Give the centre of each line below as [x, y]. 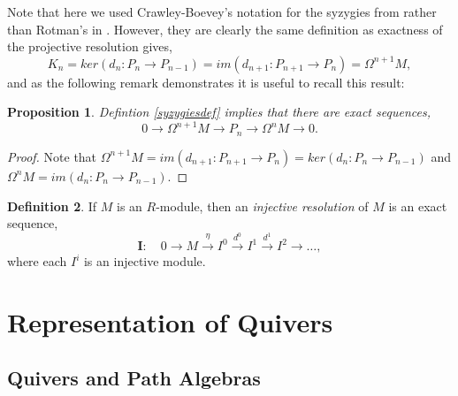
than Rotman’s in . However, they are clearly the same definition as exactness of [225, 29]
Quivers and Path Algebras [134, 378]
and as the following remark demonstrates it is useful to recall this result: [206, 82]
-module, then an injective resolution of [262, 206]
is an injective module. [145, 261]
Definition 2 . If [52, 206]
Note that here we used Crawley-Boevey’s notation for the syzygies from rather [222, 11]
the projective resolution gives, [90, 46]
